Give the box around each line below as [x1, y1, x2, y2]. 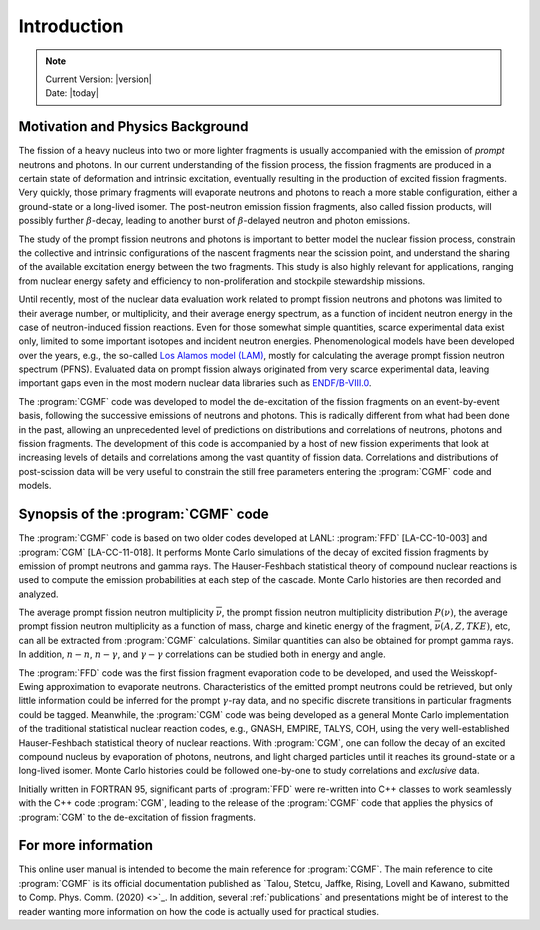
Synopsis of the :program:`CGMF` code [18, 506, 269, 523]
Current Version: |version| [45, 73, 152, 85]
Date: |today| [45, 87, 100, 99]
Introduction [18, 15, 124, 37]
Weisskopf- [450, 666, 498, 679]
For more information [18, 837, 154, 854]
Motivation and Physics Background [18, 118, 249, 135]
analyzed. [18, 588, 59, 600]
